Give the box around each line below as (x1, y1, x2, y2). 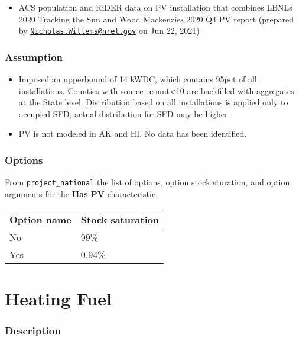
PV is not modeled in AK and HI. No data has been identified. (18, 127, 247, 140)
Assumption (5, 49, 63, 64)
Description (5, 323, 61, 337)
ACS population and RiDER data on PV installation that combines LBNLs (18, 1, 292, 13)
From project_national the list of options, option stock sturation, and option (5, 176, 290, 188)
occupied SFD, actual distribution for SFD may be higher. (18, 107, 230, 120)
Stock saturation (80, 212, 160, 226)
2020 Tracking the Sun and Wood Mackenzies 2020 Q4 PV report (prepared (18, 12, 294, 25)
